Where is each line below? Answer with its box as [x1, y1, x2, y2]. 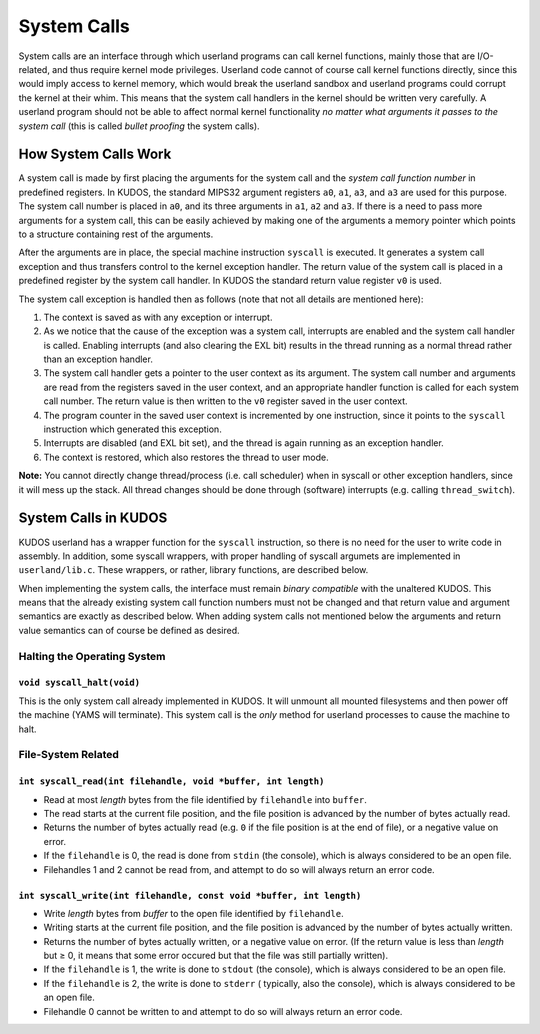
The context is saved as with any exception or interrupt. [43, 311, 273, 323]
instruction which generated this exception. [43, 423, 222, 435]
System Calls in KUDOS [18, 510, 168, 527]
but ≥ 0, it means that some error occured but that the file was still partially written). [43, 950, 389, 962]
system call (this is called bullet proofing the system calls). [18, 120, 260, 132]
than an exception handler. [43, 353, 154, 365]
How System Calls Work [18, 146, 172, 163]
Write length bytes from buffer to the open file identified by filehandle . [43, 907, 344, 919]
